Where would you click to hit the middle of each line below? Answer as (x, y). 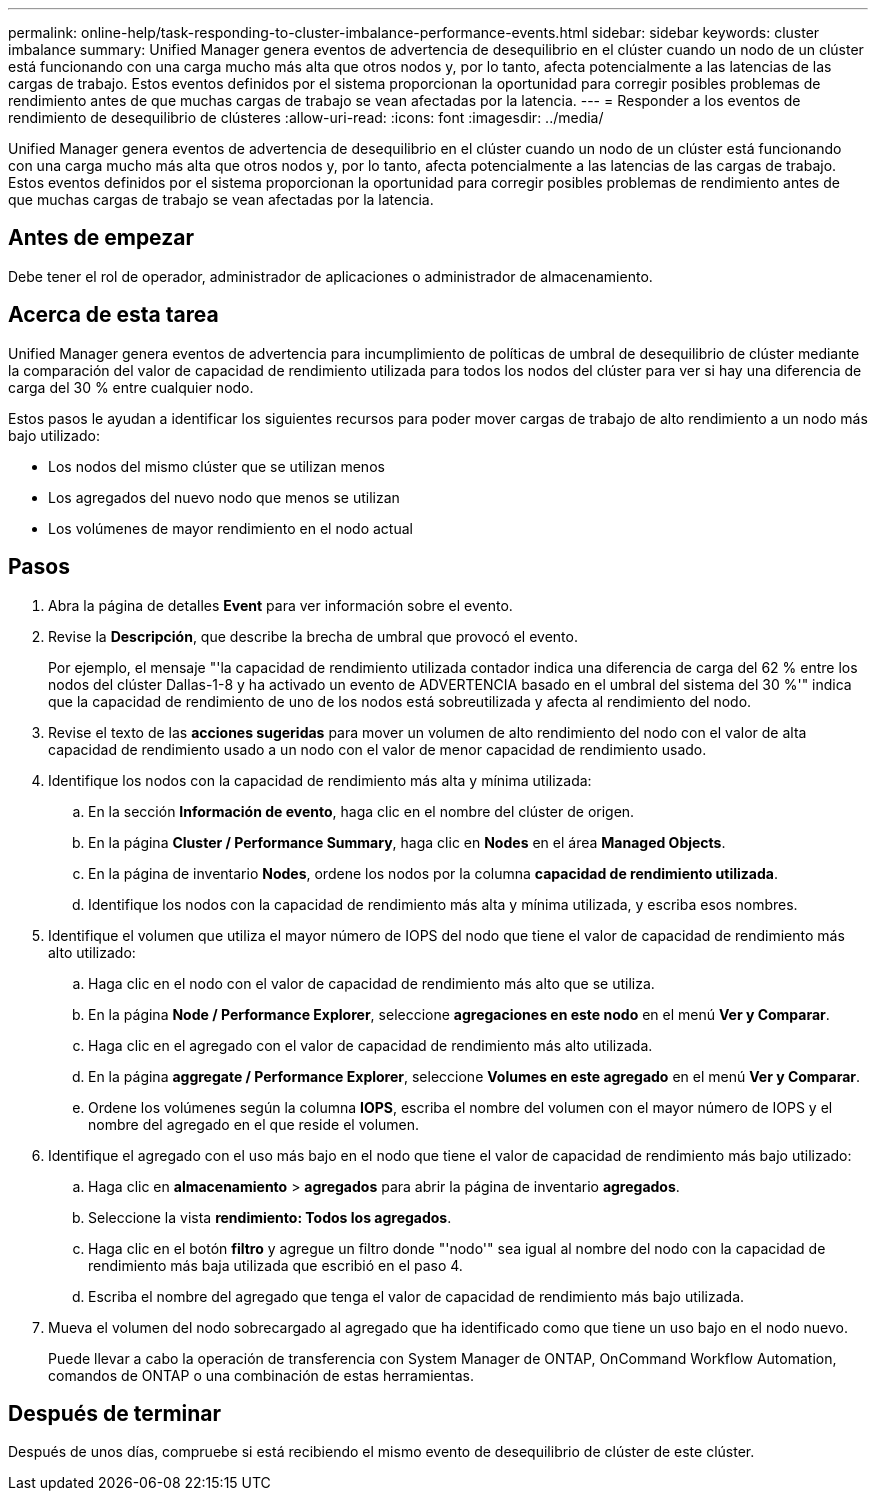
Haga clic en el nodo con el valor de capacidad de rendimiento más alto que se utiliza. (371, 983)
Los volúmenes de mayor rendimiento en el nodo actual (230, 528)
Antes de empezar (101, 238)
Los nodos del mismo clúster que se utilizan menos (216, 466)
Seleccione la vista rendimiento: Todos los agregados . (270, 1217)
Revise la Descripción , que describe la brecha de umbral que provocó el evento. (313, 636)
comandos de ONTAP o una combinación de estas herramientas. (261, 1375)
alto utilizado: (92, 952)
